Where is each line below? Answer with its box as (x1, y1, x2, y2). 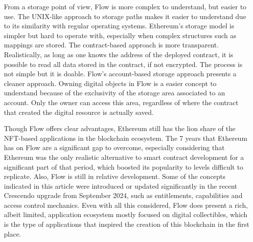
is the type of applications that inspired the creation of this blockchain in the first (4, 219, 250, 229)
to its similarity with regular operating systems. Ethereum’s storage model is (4, 21, 234, 31)
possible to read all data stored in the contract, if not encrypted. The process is (4, 59, 243, 69)
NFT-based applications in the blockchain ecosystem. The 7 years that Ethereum (4, 132, 248, 143)
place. (4, 228, 21, 239)
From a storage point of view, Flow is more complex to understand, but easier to (4, 1, 247, 11)
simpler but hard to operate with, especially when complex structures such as (4, 30, 236, 40)
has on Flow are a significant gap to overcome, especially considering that (4, 142, 225, 153)
